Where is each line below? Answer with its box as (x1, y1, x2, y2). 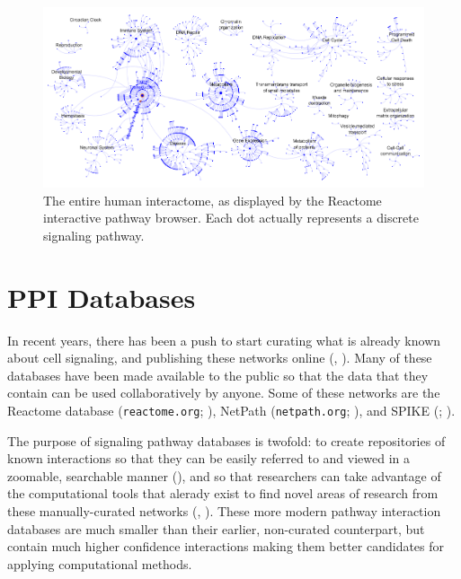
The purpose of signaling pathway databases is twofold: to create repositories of (7, 431, 446, 450)
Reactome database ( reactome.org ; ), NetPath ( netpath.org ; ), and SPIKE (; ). (7, 401, 456, 419)
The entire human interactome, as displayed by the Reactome (43, 190, 382, 209)
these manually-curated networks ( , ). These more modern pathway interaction (7, 502, 441, 521)
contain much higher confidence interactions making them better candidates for (7, 537, 445, 556)
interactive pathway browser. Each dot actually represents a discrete (43, 208, 419, 227)
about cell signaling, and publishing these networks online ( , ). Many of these (7, 348, 432, 367)
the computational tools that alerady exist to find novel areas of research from (7, 484, 439, 503)
